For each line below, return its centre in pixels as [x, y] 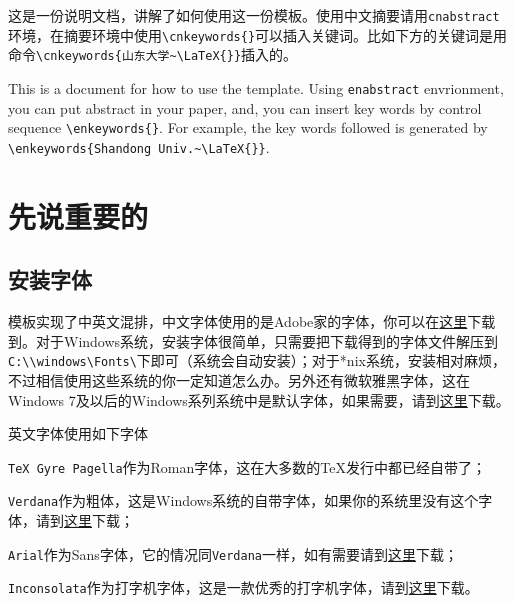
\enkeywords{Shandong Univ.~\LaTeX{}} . [139, 146]
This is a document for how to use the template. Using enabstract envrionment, [256, 87]
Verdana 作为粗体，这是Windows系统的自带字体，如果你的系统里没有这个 [243, 500]
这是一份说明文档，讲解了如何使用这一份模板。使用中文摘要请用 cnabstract [254, 15]
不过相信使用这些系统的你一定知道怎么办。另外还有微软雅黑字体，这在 [239, 379]
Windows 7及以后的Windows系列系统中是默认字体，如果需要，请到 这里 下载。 [259, 399]
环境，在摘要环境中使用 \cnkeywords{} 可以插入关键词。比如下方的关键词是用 [258, 34]
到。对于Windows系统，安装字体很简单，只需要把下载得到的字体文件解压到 [253, 340]
